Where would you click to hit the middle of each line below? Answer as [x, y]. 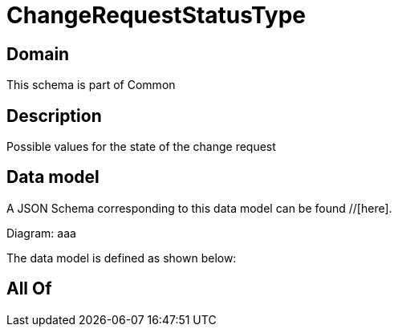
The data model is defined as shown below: [122, 258]
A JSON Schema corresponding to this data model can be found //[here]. [199, 208]
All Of [29, 289]
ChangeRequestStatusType [156, 15]
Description [54, 116]
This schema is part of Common [91, 85]
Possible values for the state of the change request [141, 147]
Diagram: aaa [41, 233]
